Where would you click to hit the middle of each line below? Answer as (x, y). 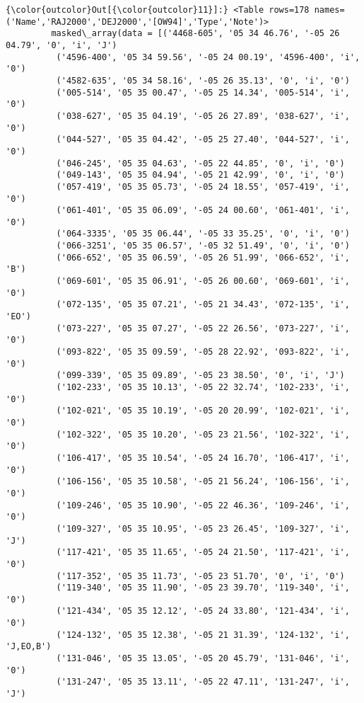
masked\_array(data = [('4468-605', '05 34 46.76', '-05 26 (195, 34)
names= (329, 10)
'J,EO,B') (29, 647)
